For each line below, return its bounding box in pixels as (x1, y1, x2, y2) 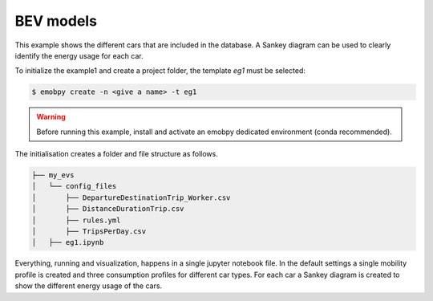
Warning (36, 112, 66, 122)
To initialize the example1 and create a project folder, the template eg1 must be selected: (14, 66, 306, 75)
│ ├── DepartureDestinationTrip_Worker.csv (31, 193, 231, 202)
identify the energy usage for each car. (14, 51, 144, 60)
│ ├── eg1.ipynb (31, 238, 104, 247)
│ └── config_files (31, 181, 117, 191)
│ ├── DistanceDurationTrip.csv (31, 205, 184, 214)
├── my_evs (31, 171, 75, 180)
